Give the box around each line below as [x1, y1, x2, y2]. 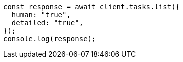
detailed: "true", [11, 19, 84, 27]
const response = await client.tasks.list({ [3, 3, 180, 11]
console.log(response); [3, 35, 96, 43]
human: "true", [11, 11, 71, 19]
